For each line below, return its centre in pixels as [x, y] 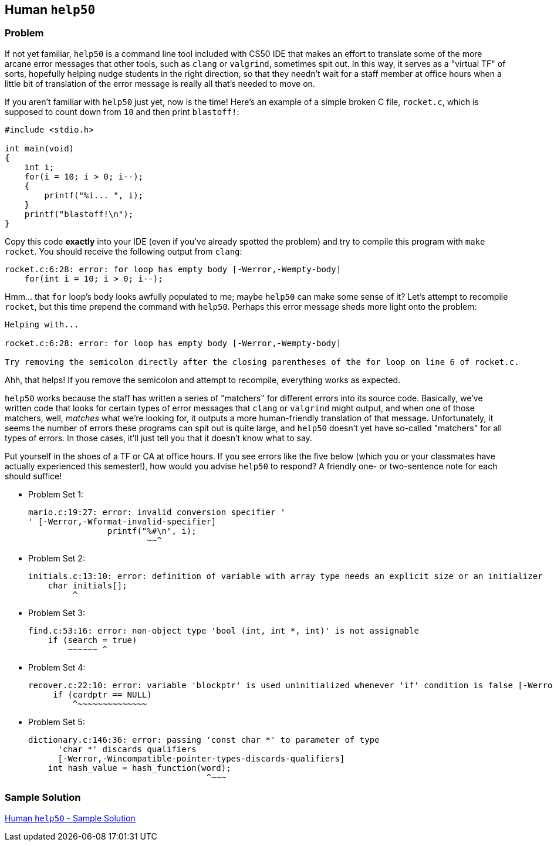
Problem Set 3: [57, 612]
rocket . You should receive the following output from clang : [124, 251]
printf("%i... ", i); [94, 195]
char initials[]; [87, 585]
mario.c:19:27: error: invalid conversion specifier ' [157, 512]
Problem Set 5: [57, 722]
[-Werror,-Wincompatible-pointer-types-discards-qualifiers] [201, 758]
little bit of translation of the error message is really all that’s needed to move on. [160, 83]
